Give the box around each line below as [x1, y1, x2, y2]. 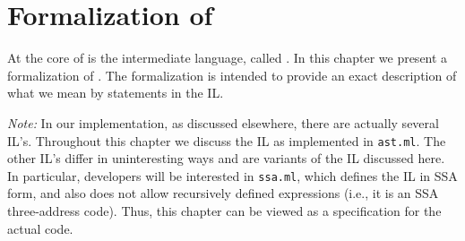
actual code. [7, 219, 73, 237]
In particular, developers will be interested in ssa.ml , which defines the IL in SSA [7, 166, 458, 185]
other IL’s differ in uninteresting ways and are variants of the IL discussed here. [7, 149, 445, 168]
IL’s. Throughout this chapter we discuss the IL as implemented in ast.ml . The [7, 131, 446, 150]
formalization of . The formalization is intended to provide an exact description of [7, 65, 457, 84]
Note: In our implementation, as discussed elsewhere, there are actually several [7, 113, 439, 132]
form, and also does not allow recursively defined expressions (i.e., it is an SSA [7, 184, 439, 202]
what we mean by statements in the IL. [7, 83, 224, 102]
